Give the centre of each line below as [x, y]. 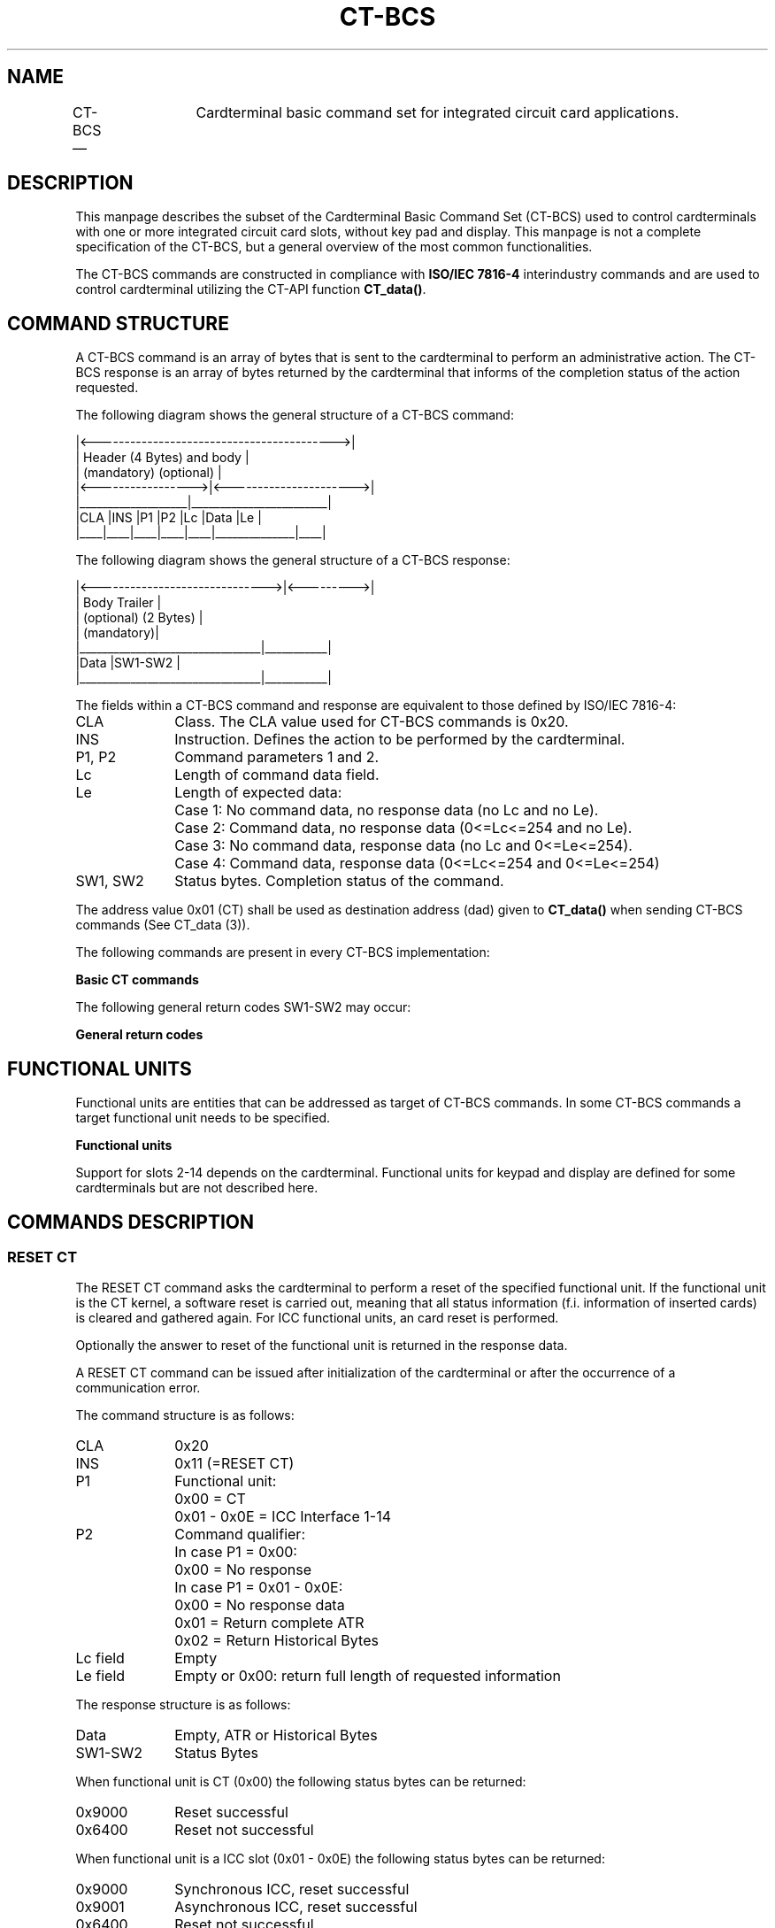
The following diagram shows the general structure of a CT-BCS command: [295, 415]
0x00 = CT [210, 1499]
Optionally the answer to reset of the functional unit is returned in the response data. [322, 1346]
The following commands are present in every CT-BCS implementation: [283, 952]
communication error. [138, 1388]
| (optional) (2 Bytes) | [139, 618]
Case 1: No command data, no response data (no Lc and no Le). [387, 810]
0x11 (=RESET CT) [234, 1464]
